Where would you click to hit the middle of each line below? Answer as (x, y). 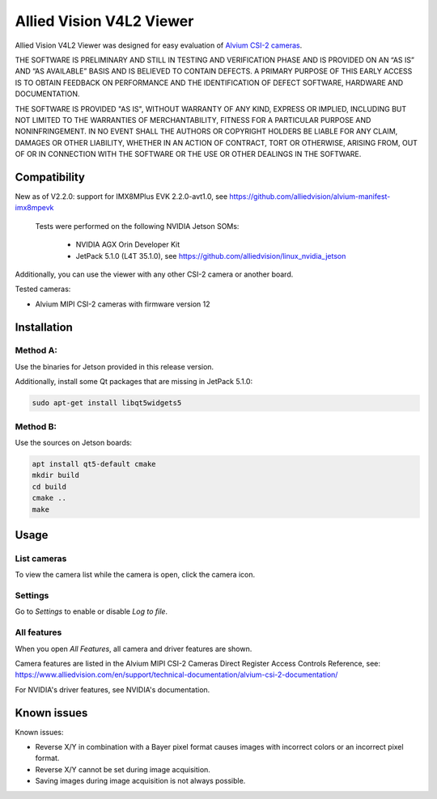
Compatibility (50, 177)
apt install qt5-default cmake (94, 464)
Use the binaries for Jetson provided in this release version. (115, 366)
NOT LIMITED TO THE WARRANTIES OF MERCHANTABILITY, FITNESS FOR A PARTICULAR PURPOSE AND (193, 120)
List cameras (41, 558)
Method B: (36, 426)
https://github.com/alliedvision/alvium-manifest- (310, 196)
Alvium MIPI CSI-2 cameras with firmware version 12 (123, 304)
